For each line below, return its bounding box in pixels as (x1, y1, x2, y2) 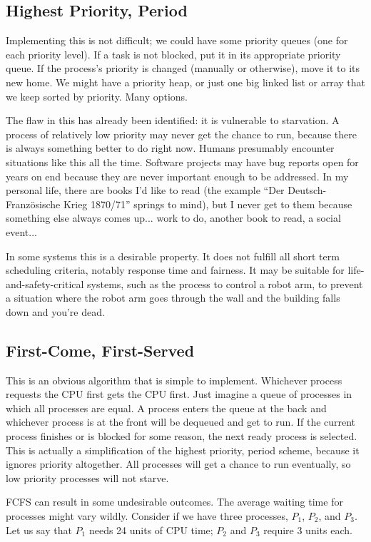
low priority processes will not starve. (6, 470, 169, 485)
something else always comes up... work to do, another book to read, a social (6, 210, 341, 225)
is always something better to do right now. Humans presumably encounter (6, 140, 335, 155)
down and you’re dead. (6, 304, 105, 319)
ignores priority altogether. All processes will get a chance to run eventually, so (6, 456, 351, 471)
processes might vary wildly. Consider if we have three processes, (6, 508, 288, 523)
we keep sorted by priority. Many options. (6, 88, 188, 103)
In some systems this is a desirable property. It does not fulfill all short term (6, 248, 340, 263)
